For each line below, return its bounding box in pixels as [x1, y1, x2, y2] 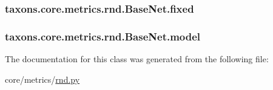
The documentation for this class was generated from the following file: [5, 53, 269, 65]
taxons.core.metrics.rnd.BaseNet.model [5, 28, 201, 43]
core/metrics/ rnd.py [5, 72, 80, 85]
